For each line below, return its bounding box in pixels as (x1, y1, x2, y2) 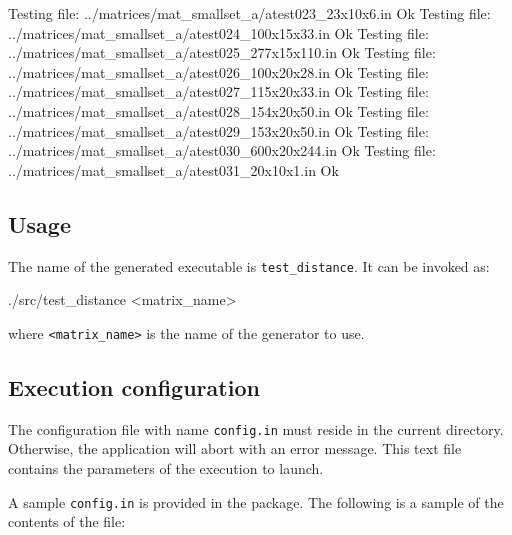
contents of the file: (8, 511, 126, 532)
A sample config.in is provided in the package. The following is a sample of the (8, 491, 504, 512)
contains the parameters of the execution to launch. (8, 457, 324, 478)
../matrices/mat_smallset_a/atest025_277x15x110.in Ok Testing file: (8, 42, 436, 63)
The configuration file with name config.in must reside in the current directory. (8, 418, 504, 439)
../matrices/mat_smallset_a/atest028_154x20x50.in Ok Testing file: (8, 100, 429, 121)
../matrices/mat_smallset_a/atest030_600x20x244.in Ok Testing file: (8, 140, 436, 161)
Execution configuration (8, 371, 260, 402)
